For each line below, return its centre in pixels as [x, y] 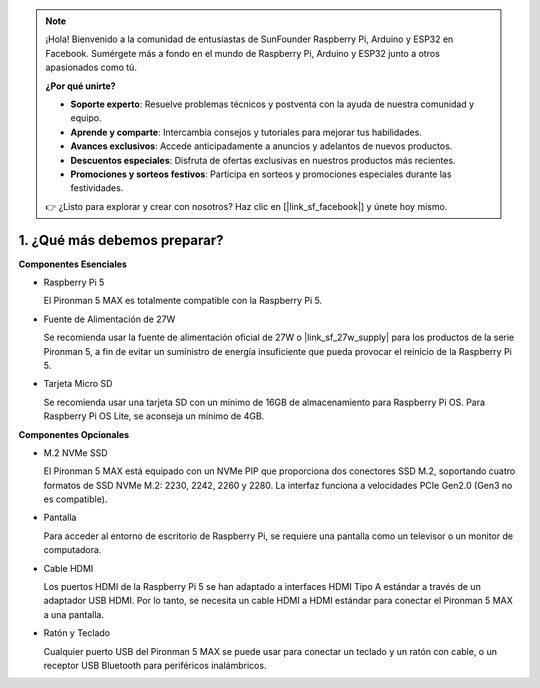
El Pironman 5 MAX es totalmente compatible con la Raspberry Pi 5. [183, 301]
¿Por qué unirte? [80, 86]
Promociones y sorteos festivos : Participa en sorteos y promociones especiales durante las [261, 174]
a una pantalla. [74, 614]
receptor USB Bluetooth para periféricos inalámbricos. [155, 665]
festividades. [97, 188]
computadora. [72, 550]
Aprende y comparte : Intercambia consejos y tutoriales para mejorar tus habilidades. [246, 132]
